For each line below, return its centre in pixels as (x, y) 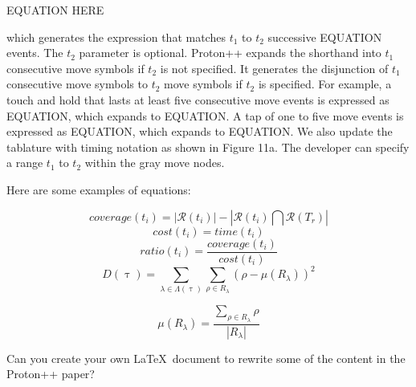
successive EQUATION (325, 37)
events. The (35, 53)
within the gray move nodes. (155, 163)
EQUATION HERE (55, 10)
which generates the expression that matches (116, 37)
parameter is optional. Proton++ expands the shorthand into (230, 53)
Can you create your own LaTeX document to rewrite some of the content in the (206, 358)
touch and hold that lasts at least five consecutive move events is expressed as (198, 99)
